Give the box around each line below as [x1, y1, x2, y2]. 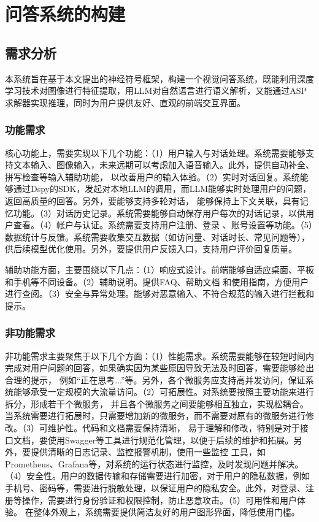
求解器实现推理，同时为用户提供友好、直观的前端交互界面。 [5, 96, 245, 109]
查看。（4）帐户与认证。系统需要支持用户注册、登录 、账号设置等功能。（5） [13, 218, 313, 231]
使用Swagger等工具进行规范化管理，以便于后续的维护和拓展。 [47, 433, 294, 446]
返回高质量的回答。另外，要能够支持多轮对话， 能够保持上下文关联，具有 [5, 194, 300, 207]
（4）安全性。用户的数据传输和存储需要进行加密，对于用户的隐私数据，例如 [5, 469, 310, 482]
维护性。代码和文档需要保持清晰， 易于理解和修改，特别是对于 [47, 421, 300, 434]
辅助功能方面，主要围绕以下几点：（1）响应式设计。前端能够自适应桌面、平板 [5, 263, 314, 275]
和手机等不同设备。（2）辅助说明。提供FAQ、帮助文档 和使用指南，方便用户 [5, 275, 309, 288]
